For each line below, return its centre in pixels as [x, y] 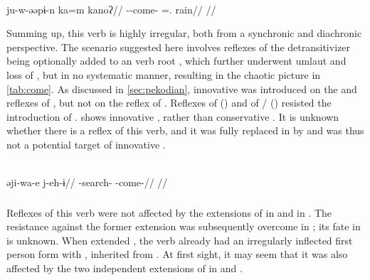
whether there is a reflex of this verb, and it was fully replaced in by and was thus [185, 130]
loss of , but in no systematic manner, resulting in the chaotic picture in [164, 74]
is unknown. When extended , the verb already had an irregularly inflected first [180, 240]
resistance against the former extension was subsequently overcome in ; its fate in [184, 226]
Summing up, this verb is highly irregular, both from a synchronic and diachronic [184, 33]
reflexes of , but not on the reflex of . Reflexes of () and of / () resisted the [169, 103]
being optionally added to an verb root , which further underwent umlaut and [176, 61]
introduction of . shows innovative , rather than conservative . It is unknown [173, 116]
